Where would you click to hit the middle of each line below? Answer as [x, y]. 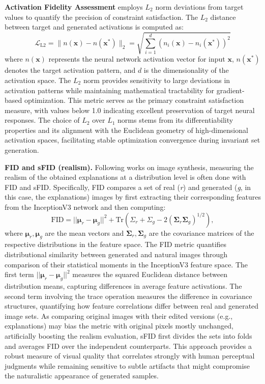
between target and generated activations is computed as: [94, 27]
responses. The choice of [42, 120]
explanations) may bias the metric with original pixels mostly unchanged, [119, 326]
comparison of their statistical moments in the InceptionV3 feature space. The [126, 264]
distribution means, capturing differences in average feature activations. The [123, 286]
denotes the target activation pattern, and [70, 70]
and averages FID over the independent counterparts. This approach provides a [128, 346]
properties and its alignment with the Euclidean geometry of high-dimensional [126, 130]
